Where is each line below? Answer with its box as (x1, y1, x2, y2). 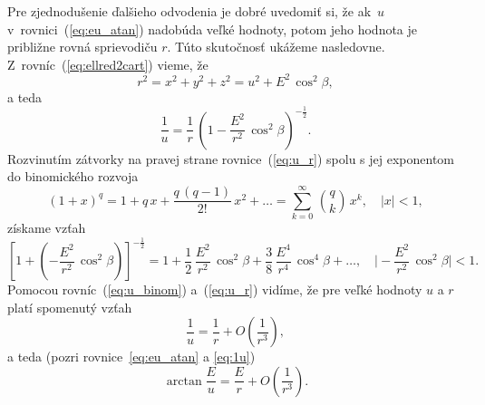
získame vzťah (7, 218, 86, 237)
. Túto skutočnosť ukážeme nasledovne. (167, 37, 385, 56)
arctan (166, 374, 202, 388)
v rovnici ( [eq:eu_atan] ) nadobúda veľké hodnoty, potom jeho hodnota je (7, 19, 418, 38)
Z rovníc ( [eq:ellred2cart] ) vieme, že (7, 54, 209, 73)
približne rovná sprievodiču (7, 37, 158, 56)
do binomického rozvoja (7, 167, 139, 186)
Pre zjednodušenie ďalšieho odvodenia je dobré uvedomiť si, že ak (7, 2, 372, 20)
